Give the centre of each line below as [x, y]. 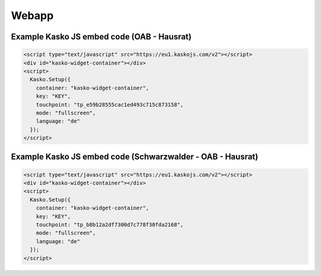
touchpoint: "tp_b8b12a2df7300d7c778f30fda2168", [110, 224]
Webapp [32, 15]
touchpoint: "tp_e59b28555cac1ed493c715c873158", [110, 105]
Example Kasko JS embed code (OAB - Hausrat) [101, 37]
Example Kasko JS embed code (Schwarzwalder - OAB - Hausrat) [135, 157]
